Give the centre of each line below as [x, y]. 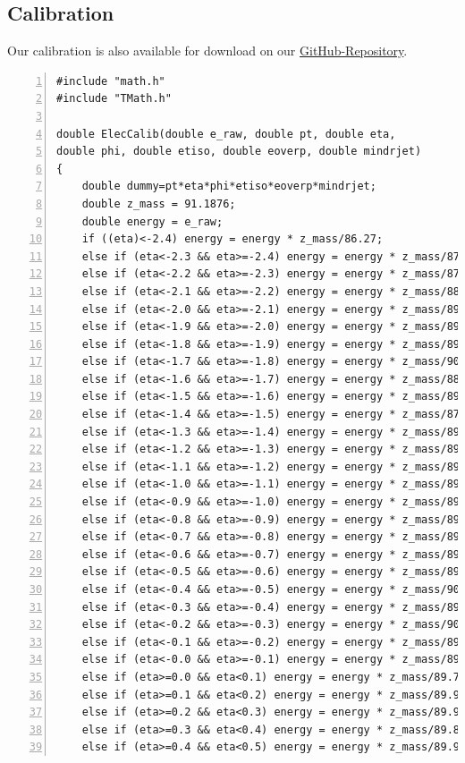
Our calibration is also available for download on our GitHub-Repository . [207, 51]
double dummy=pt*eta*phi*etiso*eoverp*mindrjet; [229, 187]
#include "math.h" [111, 81]
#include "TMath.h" [114, 99]
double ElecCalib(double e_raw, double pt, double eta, [226, 134]
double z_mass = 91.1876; [159, 203]
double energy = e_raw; [152, 221]
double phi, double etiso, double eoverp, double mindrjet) [239, 152]
